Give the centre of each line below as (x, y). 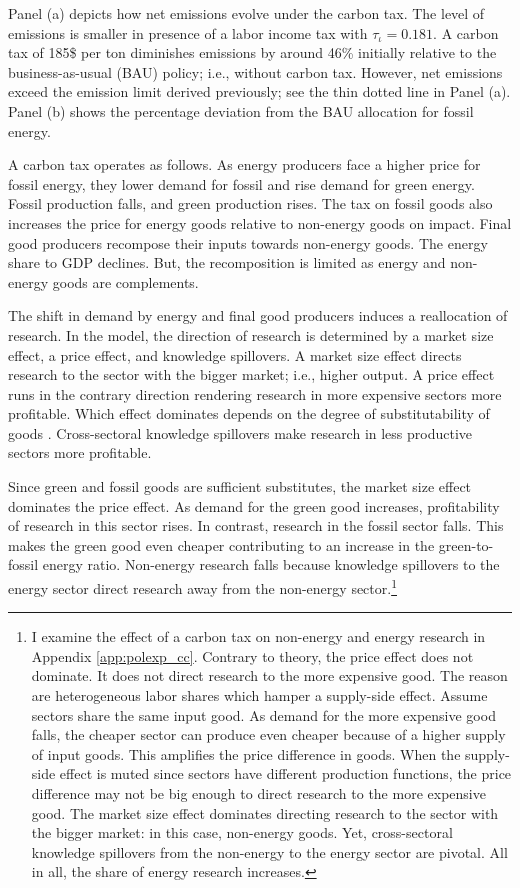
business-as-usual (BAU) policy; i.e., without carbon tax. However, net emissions (255, 71)
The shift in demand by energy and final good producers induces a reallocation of (258, 315)
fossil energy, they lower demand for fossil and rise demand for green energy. (241, 183)
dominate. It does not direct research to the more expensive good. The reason (269, 675)
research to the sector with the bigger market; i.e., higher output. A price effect (251, 374)
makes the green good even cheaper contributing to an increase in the (221, 544)
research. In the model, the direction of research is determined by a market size (251, 334)
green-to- (466, 544)
